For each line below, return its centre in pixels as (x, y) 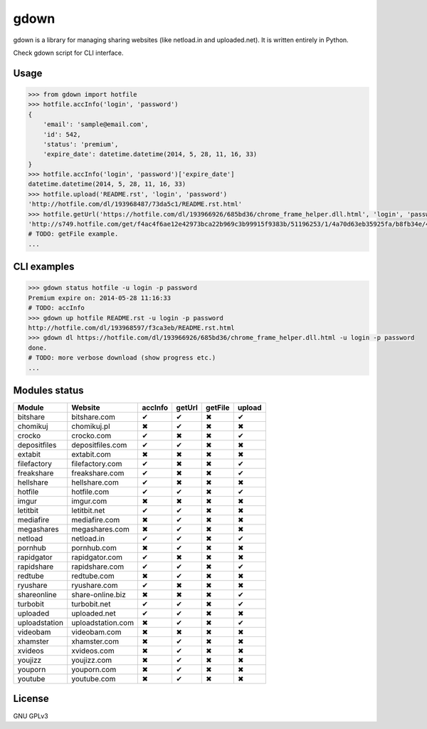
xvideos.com (93, 651)
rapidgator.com (97, 557)
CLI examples (44, 267)
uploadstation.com (103, 623)
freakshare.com (98, 473)
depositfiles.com (99, 445)
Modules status (48, 390)
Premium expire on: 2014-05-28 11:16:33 (99, 298)
